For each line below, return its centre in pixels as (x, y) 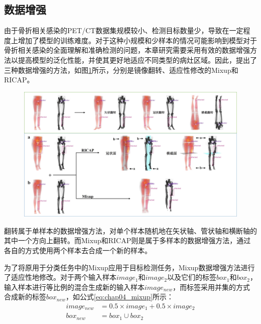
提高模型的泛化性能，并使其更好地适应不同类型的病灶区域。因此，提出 (134, 60)
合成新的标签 (25, 297)
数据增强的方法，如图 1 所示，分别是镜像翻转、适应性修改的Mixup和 (128, 70)
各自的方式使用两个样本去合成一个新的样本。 (78, 250)
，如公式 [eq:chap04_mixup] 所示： (120, 297)
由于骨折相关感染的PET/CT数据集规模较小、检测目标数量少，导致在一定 (124, 30)
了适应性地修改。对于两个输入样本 (60, 277)
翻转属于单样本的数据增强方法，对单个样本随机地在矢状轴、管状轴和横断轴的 (130, 230)
